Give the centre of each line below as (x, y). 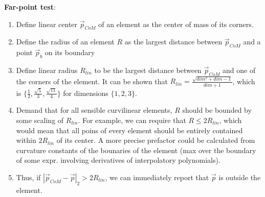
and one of (239, 70)
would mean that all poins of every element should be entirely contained (129, 130)
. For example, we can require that (132, 120)
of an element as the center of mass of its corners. (176, 24)
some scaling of (40, 120)
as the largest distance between (173, 42)
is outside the (240, 177)
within (26, 140)
